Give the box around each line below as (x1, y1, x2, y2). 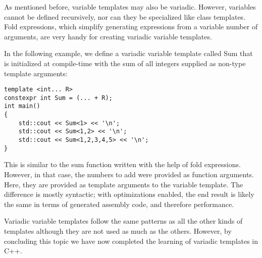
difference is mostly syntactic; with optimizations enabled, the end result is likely (4, 189, 254, 199)
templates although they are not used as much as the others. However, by (4, 225, 232, 236)
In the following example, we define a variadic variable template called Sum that (4, 48, 253, 59)
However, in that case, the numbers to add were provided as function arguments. (4, 169, 254, 179)
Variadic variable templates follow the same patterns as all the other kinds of (4, 216, 243, 226)
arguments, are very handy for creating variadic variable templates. (4, 31, 212, 41)
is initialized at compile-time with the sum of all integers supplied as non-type (4, 58, 246, 68)
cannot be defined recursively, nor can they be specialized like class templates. (4, 11, 246, 22)
